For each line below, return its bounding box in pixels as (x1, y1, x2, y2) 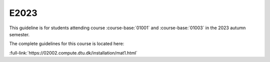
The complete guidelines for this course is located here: (9, 41, 124, 47)
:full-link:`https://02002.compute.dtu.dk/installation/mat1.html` (9, 50, 137, 56)
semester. (9, 31, 30, 37)
